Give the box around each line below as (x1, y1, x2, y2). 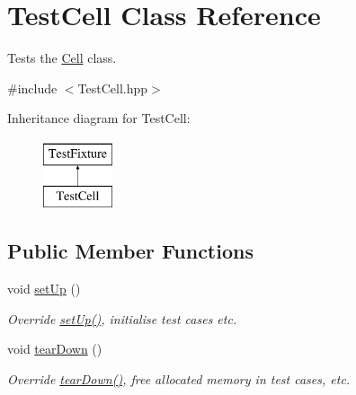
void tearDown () (7, 339, 102, 358)
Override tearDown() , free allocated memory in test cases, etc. (7, 370, 351, 389)
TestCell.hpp (77, 78, 148, 97)
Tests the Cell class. (7, 48, 117, 67)
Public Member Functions (7, 237, 254, 265)
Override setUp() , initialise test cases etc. (7, 309, 237, 328)
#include (7, 78, 58, 97)
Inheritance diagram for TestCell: (7, 109, 191, 127)
